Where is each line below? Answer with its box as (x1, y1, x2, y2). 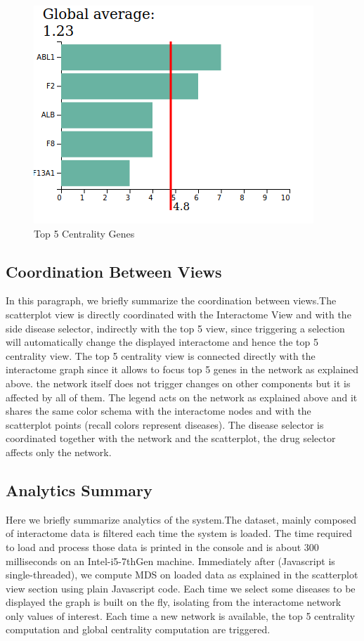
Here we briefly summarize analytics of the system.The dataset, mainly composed (6, 512, 357, 526)
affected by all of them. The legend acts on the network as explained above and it (6, 389, 358, 404)
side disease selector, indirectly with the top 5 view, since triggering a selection (6, 320, 345, 335)
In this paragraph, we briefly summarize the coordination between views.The (6, 293, 337, 308)
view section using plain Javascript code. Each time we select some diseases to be (6, 581, 356, 595)
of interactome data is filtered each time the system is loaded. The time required (6, 526, 353, 540)
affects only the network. (6, 444, 112, 459)
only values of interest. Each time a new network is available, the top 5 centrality (6, 608, 356, 623)
